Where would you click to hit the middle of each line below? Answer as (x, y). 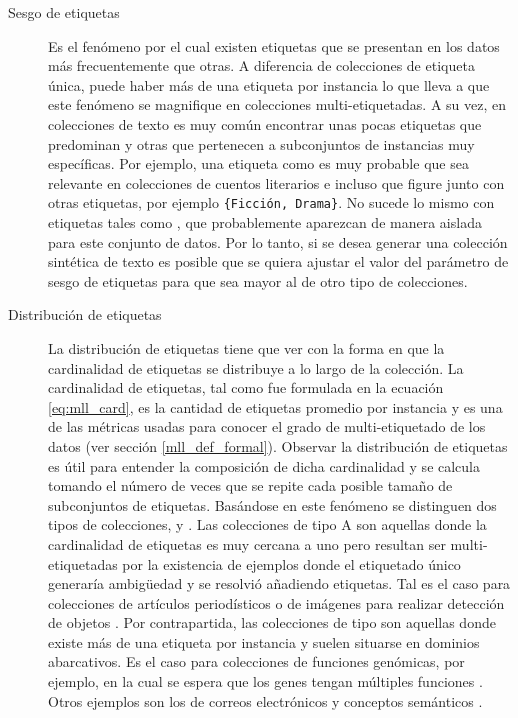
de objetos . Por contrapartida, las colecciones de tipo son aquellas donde (272, 622)
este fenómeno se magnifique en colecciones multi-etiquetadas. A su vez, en (277, 104)
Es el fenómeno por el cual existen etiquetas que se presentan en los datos (274, 45)
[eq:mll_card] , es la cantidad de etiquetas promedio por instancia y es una (275, 406)
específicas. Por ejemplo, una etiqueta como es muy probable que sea (258, 163)
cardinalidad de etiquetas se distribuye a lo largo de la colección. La (256, 367)
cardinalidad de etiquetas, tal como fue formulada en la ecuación (246, 387)
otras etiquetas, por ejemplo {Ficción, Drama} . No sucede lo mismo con (271, 202)
